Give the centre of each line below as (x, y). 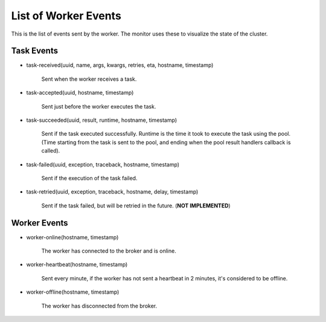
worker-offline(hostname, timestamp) (73, 292)
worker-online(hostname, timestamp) (72, 237)
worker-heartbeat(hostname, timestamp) (77, 265)
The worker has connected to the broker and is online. (109, 251)
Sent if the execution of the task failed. (89, 178)
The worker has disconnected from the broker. (99, 306)
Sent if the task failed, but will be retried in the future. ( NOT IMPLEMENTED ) (136, 206)
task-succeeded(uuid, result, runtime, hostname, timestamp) (102, 120)
